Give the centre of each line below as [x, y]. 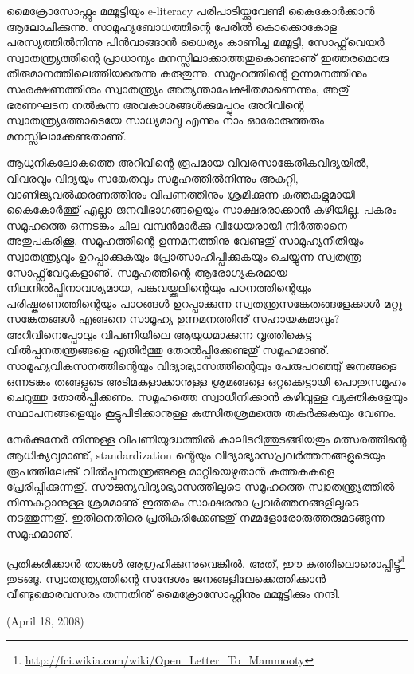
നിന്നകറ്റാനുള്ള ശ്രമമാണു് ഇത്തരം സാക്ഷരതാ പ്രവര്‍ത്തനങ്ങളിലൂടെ [183, 501]
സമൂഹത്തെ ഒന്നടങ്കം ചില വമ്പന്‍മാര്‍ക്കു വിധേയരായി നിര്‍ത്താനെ [177, 225]
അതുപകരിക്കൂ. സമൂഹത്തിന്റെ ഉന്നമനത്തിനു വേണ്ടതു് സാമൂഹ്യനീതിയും [185, 240]
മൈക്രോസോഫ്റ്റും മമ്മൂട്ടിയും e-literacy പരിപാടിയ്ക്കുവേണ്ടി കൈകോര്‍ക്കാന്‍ [191, 10]
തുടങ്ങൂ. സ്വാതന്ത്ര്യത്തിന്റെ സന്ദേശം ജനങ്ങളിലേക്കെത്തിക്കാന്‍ [166, 578]
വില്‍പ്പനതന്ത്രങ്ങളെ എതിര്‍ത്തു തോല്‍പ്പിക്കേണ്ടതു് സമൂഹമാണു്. [168, 350]
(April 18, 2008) [45, 621]
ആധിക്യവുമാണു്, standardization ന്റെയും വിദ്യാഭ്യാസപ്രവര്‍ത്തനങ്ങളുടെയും [196, 455]
